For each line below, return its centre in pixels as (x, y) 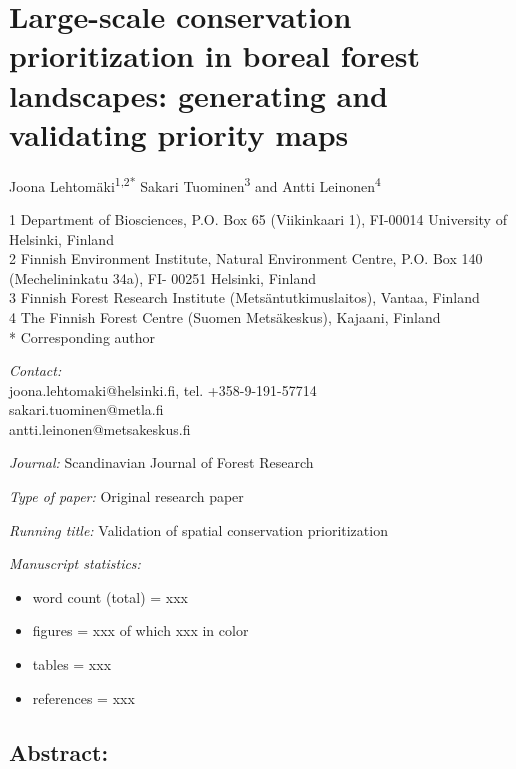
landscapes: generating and (198, 94)
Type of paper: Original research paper (126, 496)
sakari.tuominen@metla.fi (86, 409)
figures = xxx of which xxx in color (140, 630)
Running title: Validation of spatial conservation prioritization (198, 529)
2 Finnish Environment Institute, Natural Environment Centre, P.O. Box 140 (246, 258)
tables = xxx (72, 664)
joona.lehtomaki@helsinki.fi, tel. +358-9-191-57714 (163, 389)
